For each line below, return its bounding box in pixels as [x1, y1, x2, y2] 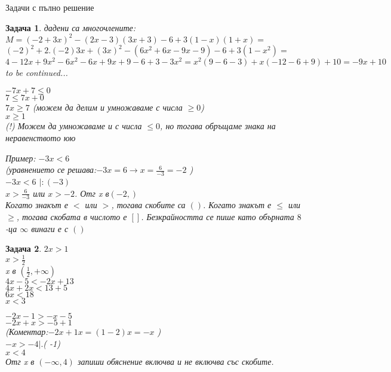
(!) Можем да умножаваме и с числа [5, 120, 142, 132]
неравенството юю [5, 132, 76, 144]
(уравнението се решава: [5, 163, 97, 176]
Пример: [5, 151, 36, 164]
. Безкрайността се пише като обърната [141, 211, 294, 223]
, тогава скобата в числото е [16, 211, 127, 223]
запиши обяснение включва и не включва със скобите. [77, 355, 274, 368]
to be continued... [5, 66, 68, 79]
